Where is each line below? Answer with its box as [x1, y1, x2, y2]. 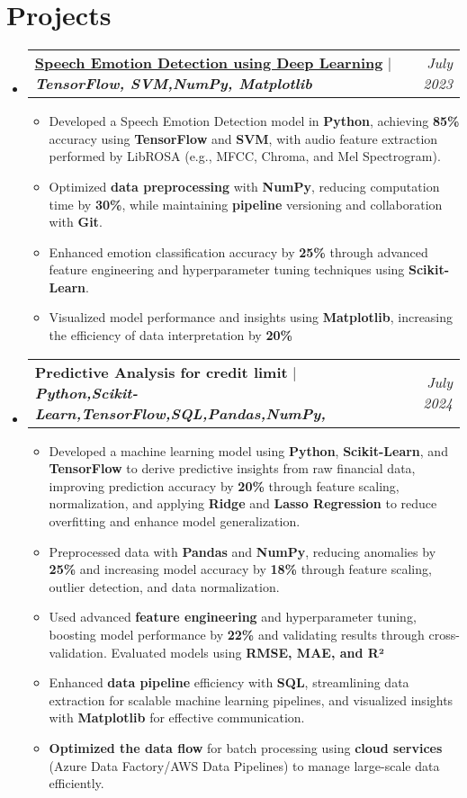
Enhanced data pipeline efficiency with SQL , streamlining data [49, 673, 409, 692]
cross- [428, 625, 460, 643]
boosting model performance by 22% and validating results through [49, 625, 425, 643]
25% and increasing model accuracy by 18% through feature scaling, [49, 560, 432, 578]
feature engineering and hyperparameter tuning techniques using [49, 260, 405, 279]
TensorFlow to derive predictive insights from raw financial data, [49, 459, 416, 478]
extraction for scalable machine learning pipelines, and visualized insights [49, 690, 454, 709]
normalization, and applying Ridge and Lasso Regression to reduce [49, 494, 437, 513]
